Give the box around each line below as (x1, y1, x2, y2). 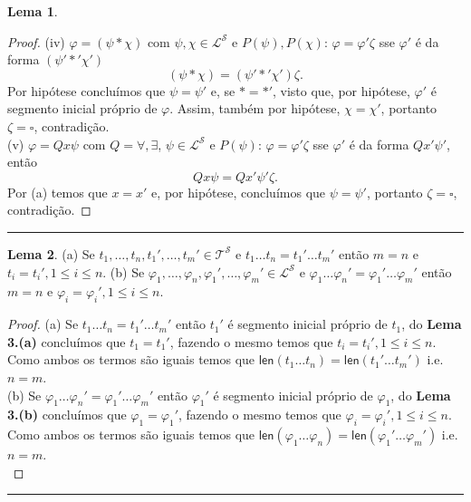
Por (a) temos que (7, 182, 108, 201)
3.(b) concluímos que (7, 405, 127, 424)
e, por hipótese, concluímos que (151, 182, 326, 201)
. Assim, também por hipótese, (169, 99, 341, 118)
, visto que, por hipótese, (273, 81, 410, 100)
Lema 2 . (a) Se (7, 244, 95, 263)
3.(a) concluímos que (7, 332, 126, 351)
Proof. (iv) (7, 32, 65, 51)
